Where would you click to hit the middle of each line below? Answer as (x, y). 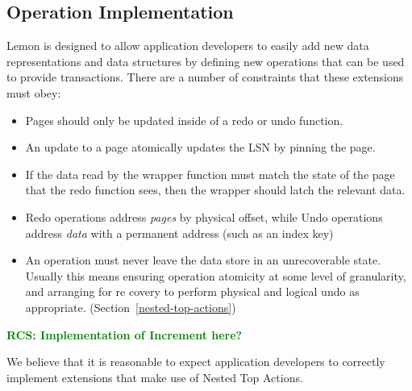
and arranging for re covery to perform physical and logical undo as (192, 291)
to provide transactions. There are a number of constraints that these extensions (205, 77)
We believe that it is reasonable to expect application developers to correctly (196, 362)
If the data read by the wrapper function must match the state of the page (210, 174)
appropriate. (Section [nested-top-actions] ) (131, 307)
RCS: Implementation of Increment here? (125, 334)
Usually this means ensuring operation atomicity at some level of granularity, (216, 275)
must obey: (34, 92)
